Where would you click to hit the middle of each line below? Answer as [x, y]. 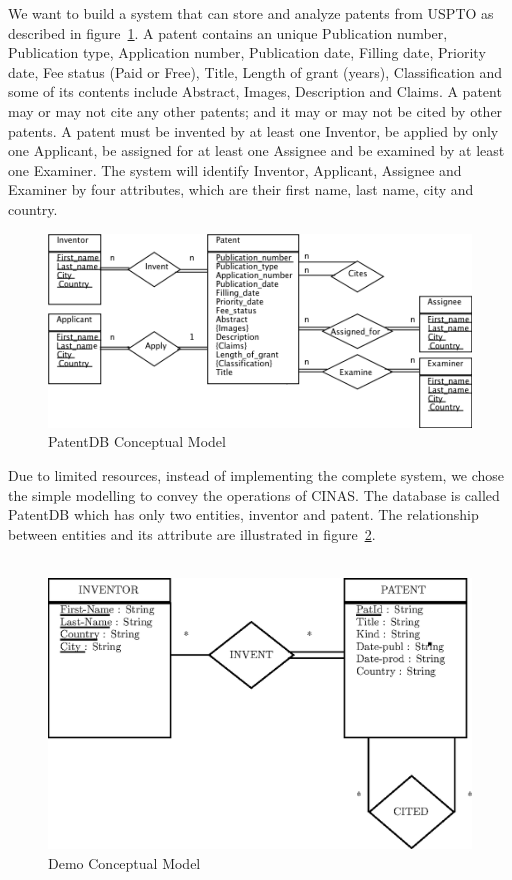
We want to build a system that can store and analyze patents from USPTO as [251, 13]
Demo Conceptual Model [124, 862]
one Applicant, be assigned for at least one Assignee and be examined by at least [256, 150]
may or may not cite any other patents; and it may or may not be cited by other [255, 110]
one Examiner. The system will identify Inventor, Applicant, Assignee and [235, 169]
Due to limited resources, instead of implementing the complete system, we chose [256, 475]
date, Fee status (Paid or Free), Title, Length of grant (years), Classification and [255, 71]
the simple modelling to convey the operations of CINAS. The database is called [254, 494]
